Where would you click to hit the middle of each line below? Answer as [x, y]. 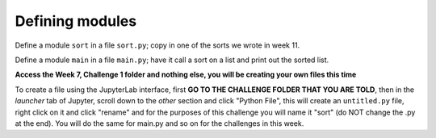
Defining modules [76, 21]
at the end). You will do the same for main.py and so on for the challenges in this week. [159, 123]
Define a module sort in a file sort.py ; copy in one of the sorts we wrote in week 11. [157, 45]
